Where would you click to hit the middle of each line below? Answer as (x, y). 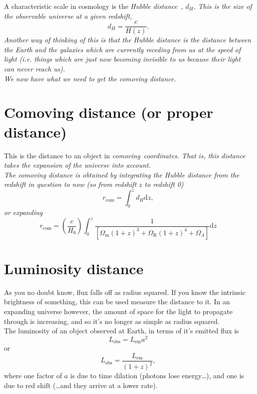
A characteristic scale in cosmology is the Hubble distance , (93, 6)
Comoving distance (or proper (109, 112)
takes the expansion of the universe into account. (77, 165)
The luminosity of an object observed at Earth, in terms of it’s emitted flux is (122, 331)
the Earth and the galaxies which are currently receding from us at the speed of (122, 49)
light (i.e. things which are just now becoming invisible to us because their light (122, 59)
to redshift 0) (164, 184)
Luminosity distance (74, 268)
